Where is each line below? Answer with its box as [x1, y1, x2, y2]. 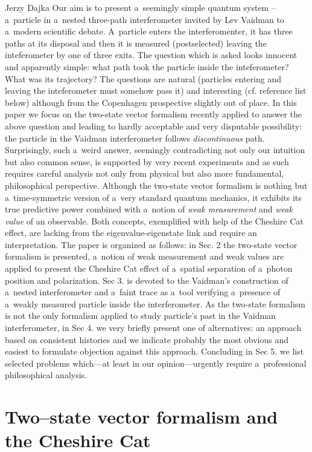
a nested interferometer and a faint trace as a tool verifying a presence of [5, 286, 281, 298]
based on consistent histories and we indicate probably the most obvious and [5, 333, 289, 346]
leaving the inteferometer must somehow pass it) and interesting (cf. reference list [5, 84, 307, 97]
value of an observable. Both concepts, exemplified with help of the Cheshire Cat [5, 214, 304, 227]
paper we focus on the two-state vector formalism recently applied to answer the [5, 108, 302, 120]
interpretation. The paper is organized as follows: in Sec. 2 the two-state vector [5, 238, 298, 251]
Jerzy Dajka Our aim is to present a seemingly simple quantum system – [5, 1, 276, 13]
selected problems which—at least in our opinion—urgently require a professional [5, 356, 307, 369]
